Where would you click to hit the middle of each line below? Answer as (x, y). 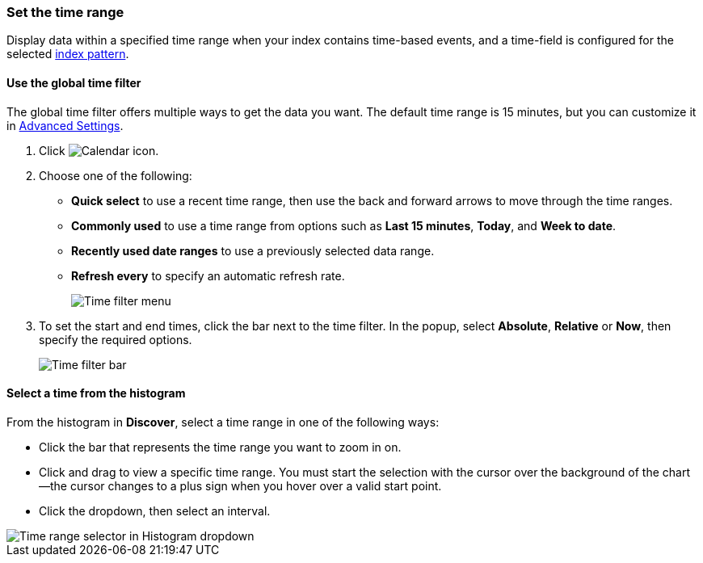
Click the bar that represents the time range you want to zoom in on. (220, 447)
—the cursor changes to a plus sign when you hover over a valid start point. (240, 485)
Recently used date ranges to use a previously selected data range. (253, 250)
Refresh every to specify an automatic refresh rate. (208, 275)
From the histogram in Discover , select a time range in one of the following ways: (223, 422)
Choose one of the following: (116, 175)
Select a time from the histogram (96, 393)
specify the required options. (116, 339)
